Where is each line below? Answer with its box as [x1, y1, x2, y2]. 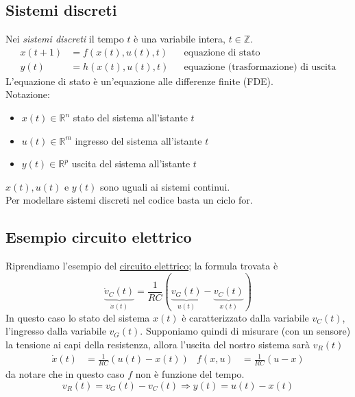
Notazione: [5, 87, 50, 101]
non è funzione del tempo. [135, 366, 245, 381]
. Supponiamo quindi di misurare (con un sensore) [140, 324, 351, 338]
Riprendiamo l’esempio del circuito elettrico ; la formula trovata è [5, 258, 278, 273]
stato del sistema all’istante [73, 110, 188, 125]
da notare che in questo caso [5, 366, 125, 381]
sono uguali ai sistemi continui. [99, 179, 230, 193]
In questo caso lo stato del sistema [5, 310, 150, 324]
